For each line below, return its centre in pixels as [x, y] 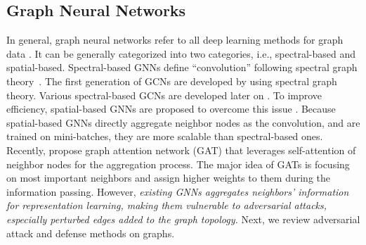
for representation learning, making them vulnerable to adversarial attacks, [167, 205]
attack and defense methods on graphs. [91, 233]
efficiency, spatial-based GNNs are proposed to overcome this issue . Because [171, 109]
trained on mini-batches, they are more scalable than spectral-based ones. [165, 136]
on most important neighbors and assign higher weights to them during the [169, 178]
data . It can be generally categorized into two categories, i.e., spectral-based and [181, 53]
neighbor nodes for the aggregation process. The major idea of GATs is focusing [178, 164]
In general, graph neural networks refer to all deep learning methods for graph [175, 40]
